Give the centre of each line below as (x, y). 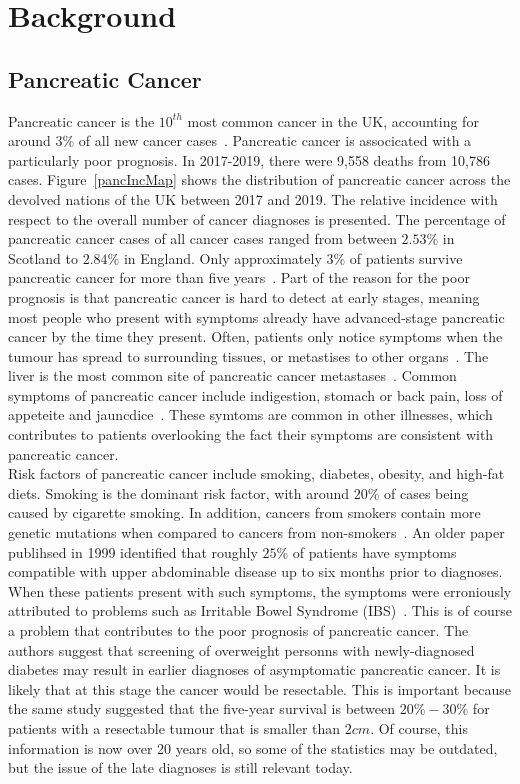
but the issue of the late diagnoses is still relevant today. (180, 767)
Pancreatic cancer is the (81, 120)
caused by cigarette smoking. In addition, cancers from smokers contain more (244, 512)
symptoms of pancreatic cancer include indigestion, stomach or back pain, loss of (255, 394)
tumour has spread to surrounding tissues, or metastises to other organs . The (248, 355)
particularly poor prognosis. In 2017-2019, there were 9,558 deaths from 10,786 (249, 159)
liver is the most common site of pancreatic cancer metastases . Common (232, 375)
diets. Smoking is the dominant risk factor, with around (179, 492)
